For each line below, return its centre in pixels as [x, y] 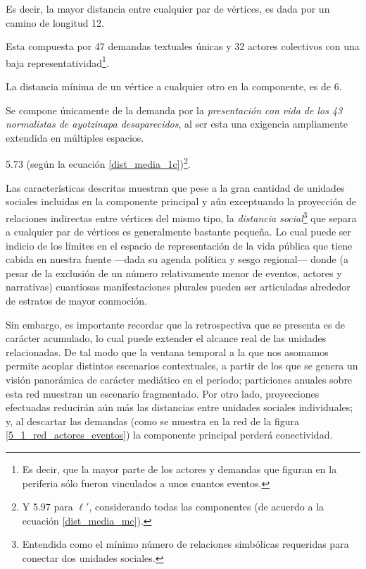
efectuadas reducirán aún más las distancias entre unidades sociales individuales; [179, 407]
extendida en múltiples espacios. [75, 137]
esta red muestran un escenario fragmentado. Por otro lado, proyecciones [163, 393]
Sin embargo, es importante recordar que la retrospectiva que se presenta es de [176, 324]
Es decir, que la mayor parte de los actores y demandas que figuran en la [179, 469]
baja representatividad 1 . [57, 61]
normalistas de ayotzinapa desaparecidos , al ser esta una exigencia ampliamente [177, 124]
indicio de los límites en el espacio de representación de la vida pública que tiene [179, 245]
